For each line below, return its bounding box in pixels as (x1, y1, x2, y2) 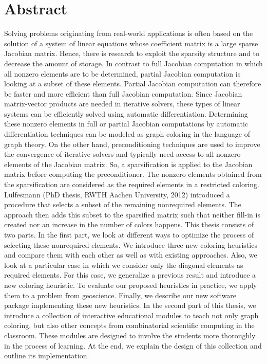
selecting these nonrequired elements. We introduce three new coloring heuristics (4, 239, 257, 250)
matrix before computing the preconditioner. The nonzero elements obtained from (4, 169, 262, 179)
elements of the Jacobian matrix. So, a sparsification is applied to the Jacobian (4, 158, 253, 169)
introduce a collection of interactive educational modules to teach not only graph (4, 310, 259, 320)
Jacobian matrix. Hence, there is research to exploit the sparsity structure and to (4, 48, 260, 59)
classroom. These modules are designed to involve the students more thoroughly (4, 330, 256, 340)
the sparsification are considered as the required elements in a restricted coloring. (4, 179, 259, 190)
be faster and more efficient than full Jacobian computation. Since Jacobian (4, 88, 242, 99)
